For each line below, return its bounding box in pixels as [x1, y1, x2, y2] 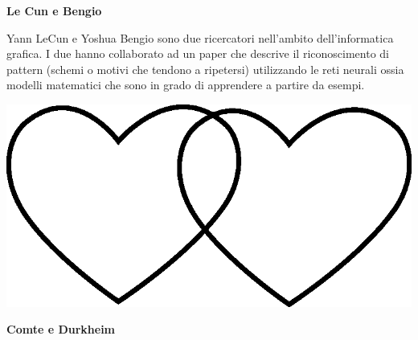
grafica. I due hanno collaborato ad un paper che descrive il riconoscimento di [6, 45, 389, 62]
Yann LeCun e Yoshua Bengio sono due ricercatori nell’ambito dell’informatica [6, 29, 394, 46]
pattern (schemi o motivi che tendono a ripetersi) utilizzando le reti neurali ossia [6, 60, 404, 77]
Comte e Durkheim [6, 321, 116, 338]
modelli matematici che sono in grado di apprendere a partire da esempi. [6, 76, 365, 93]
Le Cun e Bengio [6, 2, 102, 18]
